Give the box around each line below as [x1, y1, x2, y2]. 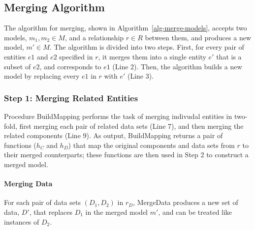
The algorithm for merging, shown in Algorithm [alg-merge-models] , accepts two [4, 23, 247, 33]
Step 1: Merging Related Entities [4, 91, 138, 104]
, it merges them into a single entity [98, 51, 206, 61]
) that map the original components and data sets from [68, 140, 235, 150]
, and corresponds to [39, 61, 101, 71]
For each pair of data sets [4, 197, 81, 207]
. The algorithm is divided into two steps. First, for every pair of [49, 42, 244, 52]
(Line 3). [127, 71, 154, 81]
